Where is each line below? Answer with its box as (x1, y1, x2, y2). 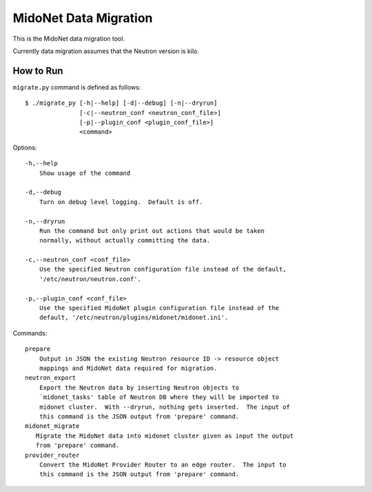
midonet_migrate (25, 422, 80, 430)
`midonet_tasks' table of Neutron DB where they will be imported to (39, 393, 280, 401)
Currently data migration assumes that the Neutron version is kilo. (12, 47, 200, 55)
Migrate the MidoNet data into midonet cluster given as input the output (35, 431, 294, 440)
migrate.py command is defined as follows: (12, 83, 141, 91)
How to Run (12, 65, 63, 76)
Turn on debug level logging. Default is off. (39, 198, 203, 206)
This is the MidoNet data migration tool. (12, 34, 125, 43)
